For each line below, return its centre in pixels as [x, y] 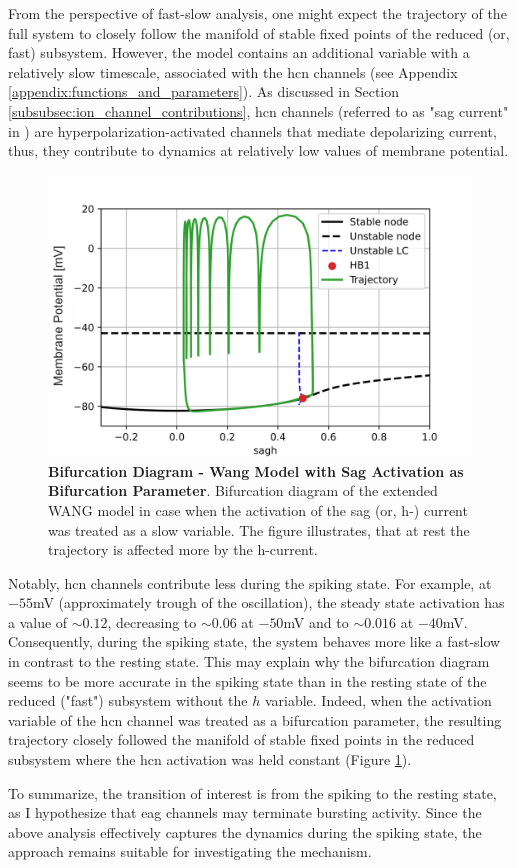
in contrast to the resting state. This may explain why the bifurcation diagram [249, 661]
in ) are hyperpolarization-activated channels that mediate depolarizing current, [252, 130]
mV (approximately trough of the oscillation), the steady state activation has [268, 602]
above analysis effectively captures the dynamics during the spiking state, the [245, 831]
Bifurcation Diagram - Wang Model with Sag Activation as [256, 470]
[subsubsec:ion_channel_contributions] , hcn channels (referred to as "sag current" [258, 110]
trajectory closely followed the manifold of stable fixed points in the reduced [241, 739]
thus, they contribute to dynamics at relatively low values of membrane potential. [258, 150]
